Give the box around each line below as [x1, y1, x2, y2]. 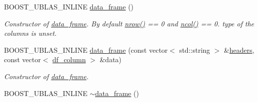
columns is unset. [4, 28, 57, 38]
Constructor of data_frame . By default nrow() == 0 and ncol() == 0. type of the [4, 18, 254, 28]
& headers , [224, 44, 255, 55]
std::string [179, 44, 210, 55]
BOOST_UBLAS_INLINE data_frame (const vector [4, 44, 168, 55]
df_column [52, 54, 86, 65]
